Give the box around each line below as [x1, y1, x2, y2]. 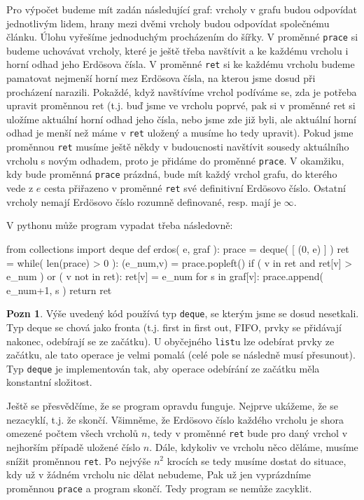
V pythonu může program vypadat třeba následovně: [6, 218, 233, 232]
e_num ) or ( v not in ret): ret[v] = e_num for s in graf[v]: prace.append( [6, 269, 324, 284]
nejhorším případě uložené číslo [6, 439, 141, 454]
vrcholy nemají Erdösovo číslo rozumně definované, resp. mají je [6, 194, 281, 209]
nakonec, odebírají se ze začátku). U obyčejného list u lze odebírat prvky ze [6, 333, 335, 348]
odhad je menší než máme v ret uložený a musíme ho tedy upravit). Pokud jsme [6, 125, 353, 140]
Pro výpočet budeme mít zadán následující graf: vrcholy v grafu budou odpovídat [6, 2, 358, 16]
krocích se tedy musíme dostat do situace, [167, 453, 346, 468]
